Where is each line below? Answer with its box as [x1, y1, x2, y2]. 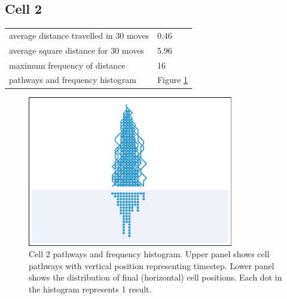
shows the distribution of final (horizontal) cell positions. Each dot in [29, 271, 282, 283]
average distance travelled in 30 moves [9, 29, 149, 41]
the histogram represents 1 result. [29, 283, 152, 295]
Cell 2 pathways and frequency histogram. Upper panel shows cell [29, 248, 270, 260]
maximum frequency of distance [9, 58, 126, 71]
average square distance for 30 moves [9, 44, 144, 56]
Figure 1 [157, 73, 188, 86]
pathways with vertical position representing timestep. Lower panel [29, 259, 274, 272]
